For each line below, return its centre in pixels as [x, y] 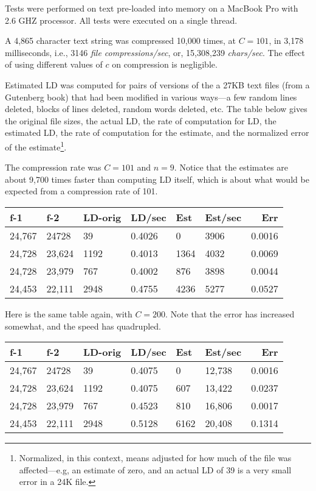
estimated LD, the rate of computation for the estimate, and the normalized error [157, 132]
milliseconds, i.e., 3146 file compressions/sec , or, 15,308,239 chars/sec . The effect [155, 52]
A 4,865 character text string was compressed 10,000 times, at [121, 41]
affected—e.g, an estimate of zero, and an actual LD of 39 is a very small [155, 469]
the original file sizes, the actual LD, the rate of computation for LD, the [141, 120]
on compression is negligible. [165, 64]
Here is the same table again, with [69, 313]
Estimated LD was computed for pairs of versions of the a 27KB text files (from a [157, 84]
